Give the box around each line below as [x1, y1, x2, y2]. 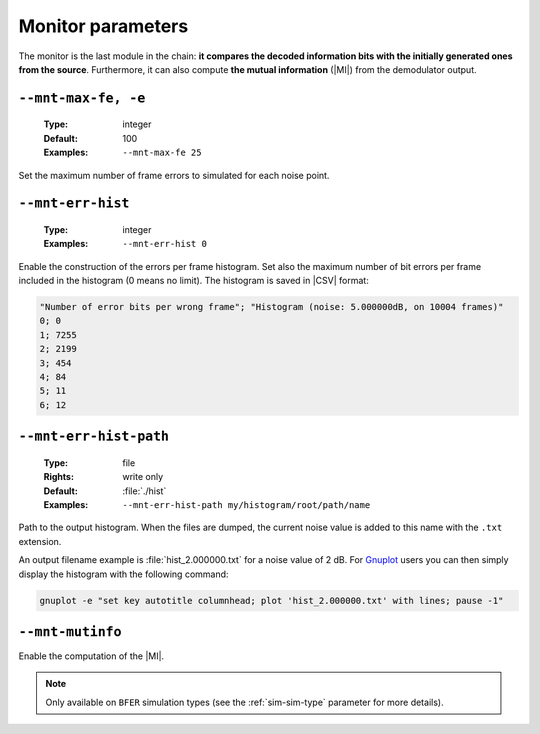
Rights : [43, 471, 75, 483]
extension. [18, 535, 62, 547]
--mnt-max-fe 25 [122, 147, 202, 159]
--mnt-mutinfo [18, 623, 122, 640]
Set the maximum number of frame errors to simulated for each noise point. [18, 169, 330, 181]
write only [122, 471, 164, 483]
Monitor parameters [18, 15, 189, 37]
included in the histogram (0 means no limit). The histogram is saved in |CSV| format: [18, 275, 369, 287]
